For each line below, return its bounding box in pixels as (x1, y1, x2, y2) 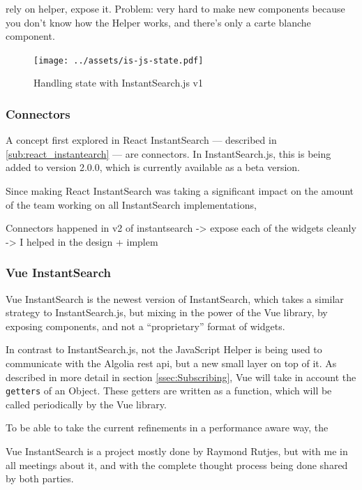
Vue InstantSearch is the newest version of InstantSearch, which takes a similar (6, 291, 344, 306)
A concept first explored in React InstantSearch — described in (6, 133, 277, 147)
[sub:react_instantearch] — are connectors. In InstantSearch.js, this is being (6, 146, 331, 161)
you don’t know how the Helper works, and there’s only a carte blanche (6, 15, 311, 29)
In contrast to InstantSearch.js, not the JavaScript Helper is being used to (6, 342, 322, 357)
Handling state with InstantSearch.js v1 (33, 75, 203, 90)
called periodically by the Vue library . (6, 396, 167, 411)
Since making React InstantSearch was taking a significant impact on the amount (6, 184, 354, 198)
